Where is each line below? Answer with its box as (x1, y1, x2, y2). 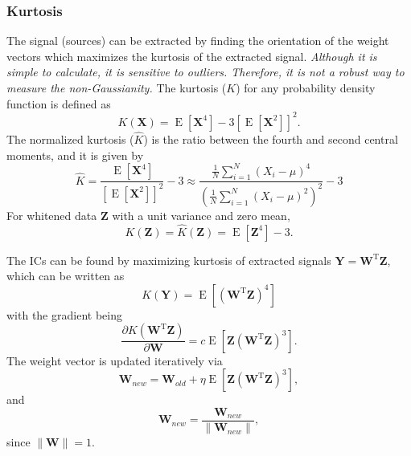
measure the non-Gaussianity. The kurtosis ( (6, 79, 227, 96)
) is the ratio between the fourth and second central (143, 130, 398, 147)
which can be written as (6, 267, 125, 284)
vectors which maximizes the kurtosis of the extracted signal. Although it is (6, 47, 377, 64)
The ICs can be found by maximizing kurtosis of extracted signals (6, 251, 331, 268)
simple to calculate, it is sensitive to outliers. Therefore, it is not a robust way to (6, 63, 405, 80)
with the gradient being (6, 306, 122, 323)
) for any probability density (236, 79, 376, 96)
